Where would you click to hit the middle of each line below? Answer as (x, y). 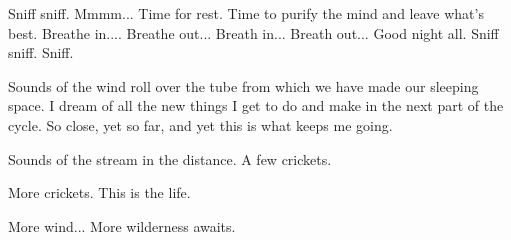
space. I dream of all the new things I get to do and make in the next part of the (256, 105)
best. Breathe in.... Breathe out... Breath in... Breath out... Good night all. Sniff (253, 32)
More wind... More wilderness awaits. (122, 225)
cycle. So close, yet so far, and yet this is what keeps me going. (200, 124)
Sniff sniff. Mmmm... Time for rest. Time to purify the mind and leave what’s (246, 13)
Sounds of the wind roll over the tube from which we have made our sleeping (243, 85)
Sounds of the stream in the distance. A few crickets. (170, 158)
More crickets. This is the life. (99, 192)
